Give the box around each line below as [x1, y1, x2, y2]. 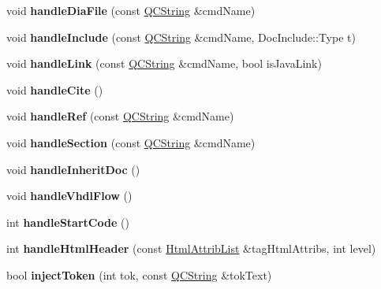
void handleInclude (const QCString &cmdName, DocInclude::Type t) [6, 28, 356, 45]
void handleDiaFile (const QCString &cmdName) [6, 2, 256, 18]
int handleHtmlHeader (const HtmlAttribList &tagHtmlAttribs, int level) [6, 240, 376, 257]
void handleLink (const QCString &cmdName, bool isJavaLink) [6, 55, 322, 72]
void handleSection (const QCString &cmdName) [6, 134, 256, 150]
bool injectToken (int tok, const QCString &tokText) [6, 266, 272, 283]
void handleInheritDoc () [6, 161, 140, 177]
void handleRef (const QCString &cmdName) [6, 108, 234, 124]
